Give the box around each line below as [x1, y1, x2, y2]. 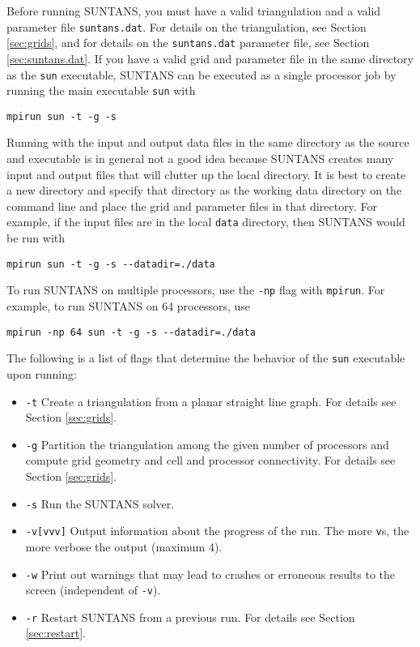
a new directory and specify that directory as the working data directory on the [6, 182, 402, 199]
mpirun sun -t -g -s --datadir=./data [6, 258, 215, 270]
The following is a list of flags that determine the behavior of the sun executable [6, 349, 405, 366]
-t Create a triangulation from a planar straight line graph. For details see [25, 392, 397, 409]
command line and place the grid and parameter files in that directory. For [6, 197, 377, 214]
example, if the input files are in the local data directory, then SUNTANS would [6, 213, 405, 230]
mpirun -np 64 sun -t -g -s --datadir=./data [6, 326, 256, 338]
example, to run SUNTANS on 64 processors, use [6, 298, 251, 314]
